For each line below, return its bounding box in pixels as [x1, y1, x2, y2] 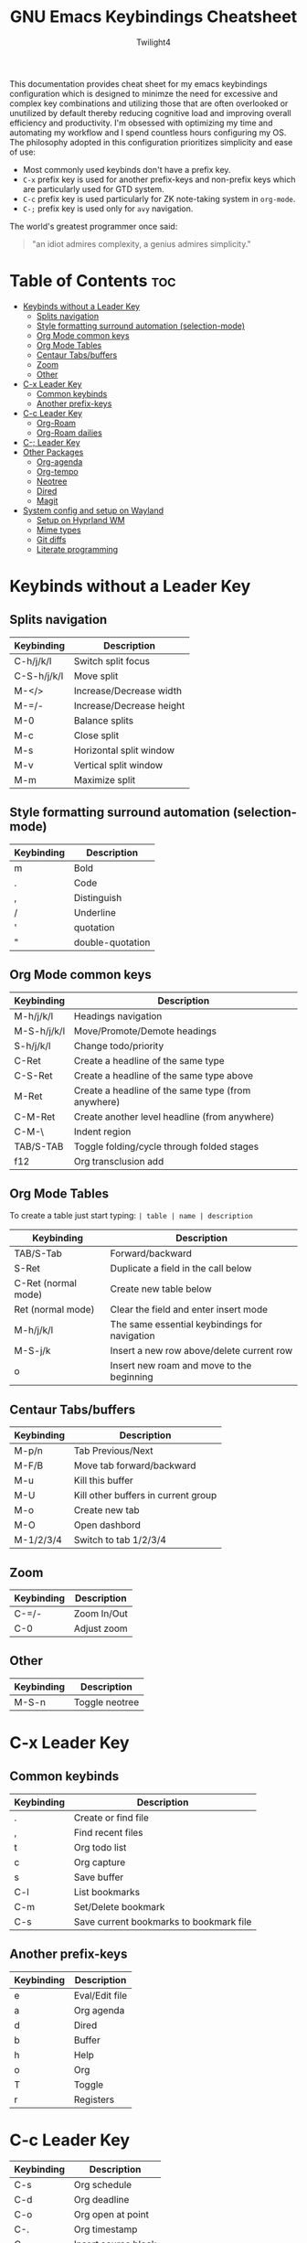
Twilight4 [135, 37, 172, 48]
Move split [73, 670, 119, 682]
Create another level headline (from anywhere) [73, 1110, 275, 1122]
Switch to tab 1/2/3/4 [73, 1534, 167, 1547]
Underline [73, 906, 116, 918]
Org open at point [73, 2207, 149, 2220]
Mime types [36, 524, 81, 535]
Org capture [73, 1855, 126, 1868]
